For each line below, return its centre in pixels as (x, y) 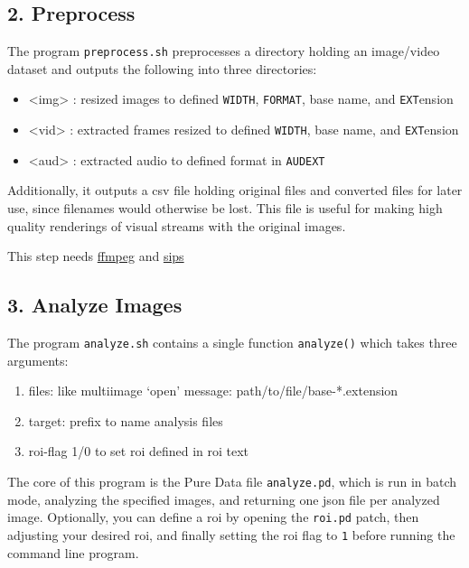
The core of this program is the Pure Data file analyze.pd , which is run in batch (232, 482)
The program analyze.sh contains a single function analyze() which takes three (232, 342)
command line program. (73, 552)
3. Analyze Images (95, 305)
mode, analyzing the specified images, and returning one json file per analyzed (224, 499)
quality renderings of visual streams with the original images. (177, 225)
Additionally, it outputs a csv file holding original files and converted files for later (235, 190)
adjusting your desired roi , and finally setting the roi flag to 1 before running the (231, 534)
